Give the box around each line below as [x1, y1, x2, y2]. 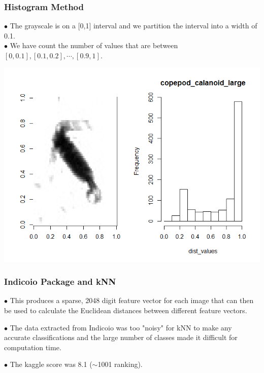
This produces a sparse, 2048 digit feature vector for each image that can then [10, 295, 254, 306]
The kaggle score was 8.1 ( [10, 359, 92, 369]
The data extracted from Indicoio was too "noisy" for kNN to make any [10, 322, 232, 332]
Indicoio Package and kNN [4, 275, 116, 288]
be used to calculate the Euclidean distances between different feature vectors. [4, 305, 247, 315]
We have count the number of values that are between [10, 40, 178, 51]
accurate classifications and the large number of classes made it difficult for [4, 332, 238, 343]
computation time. [4, 342, 61, 352]
